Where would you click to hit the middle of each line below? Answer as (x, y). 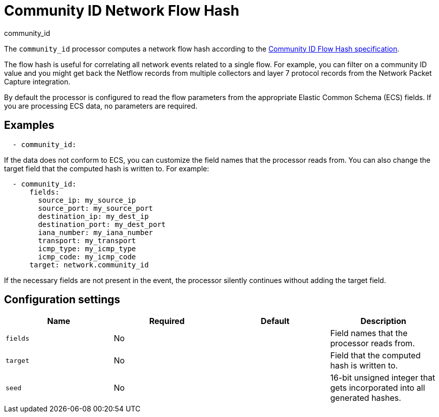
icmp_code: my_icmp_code (87, 257)
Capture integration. (37, 81)
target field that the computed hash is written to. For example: (107, 168)
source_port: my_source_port (96, 208)
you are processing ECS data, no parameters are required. (101, 106)
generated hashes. (366, 398)
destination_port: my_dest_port (102, 224)
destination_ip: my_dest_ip (93, 216)
